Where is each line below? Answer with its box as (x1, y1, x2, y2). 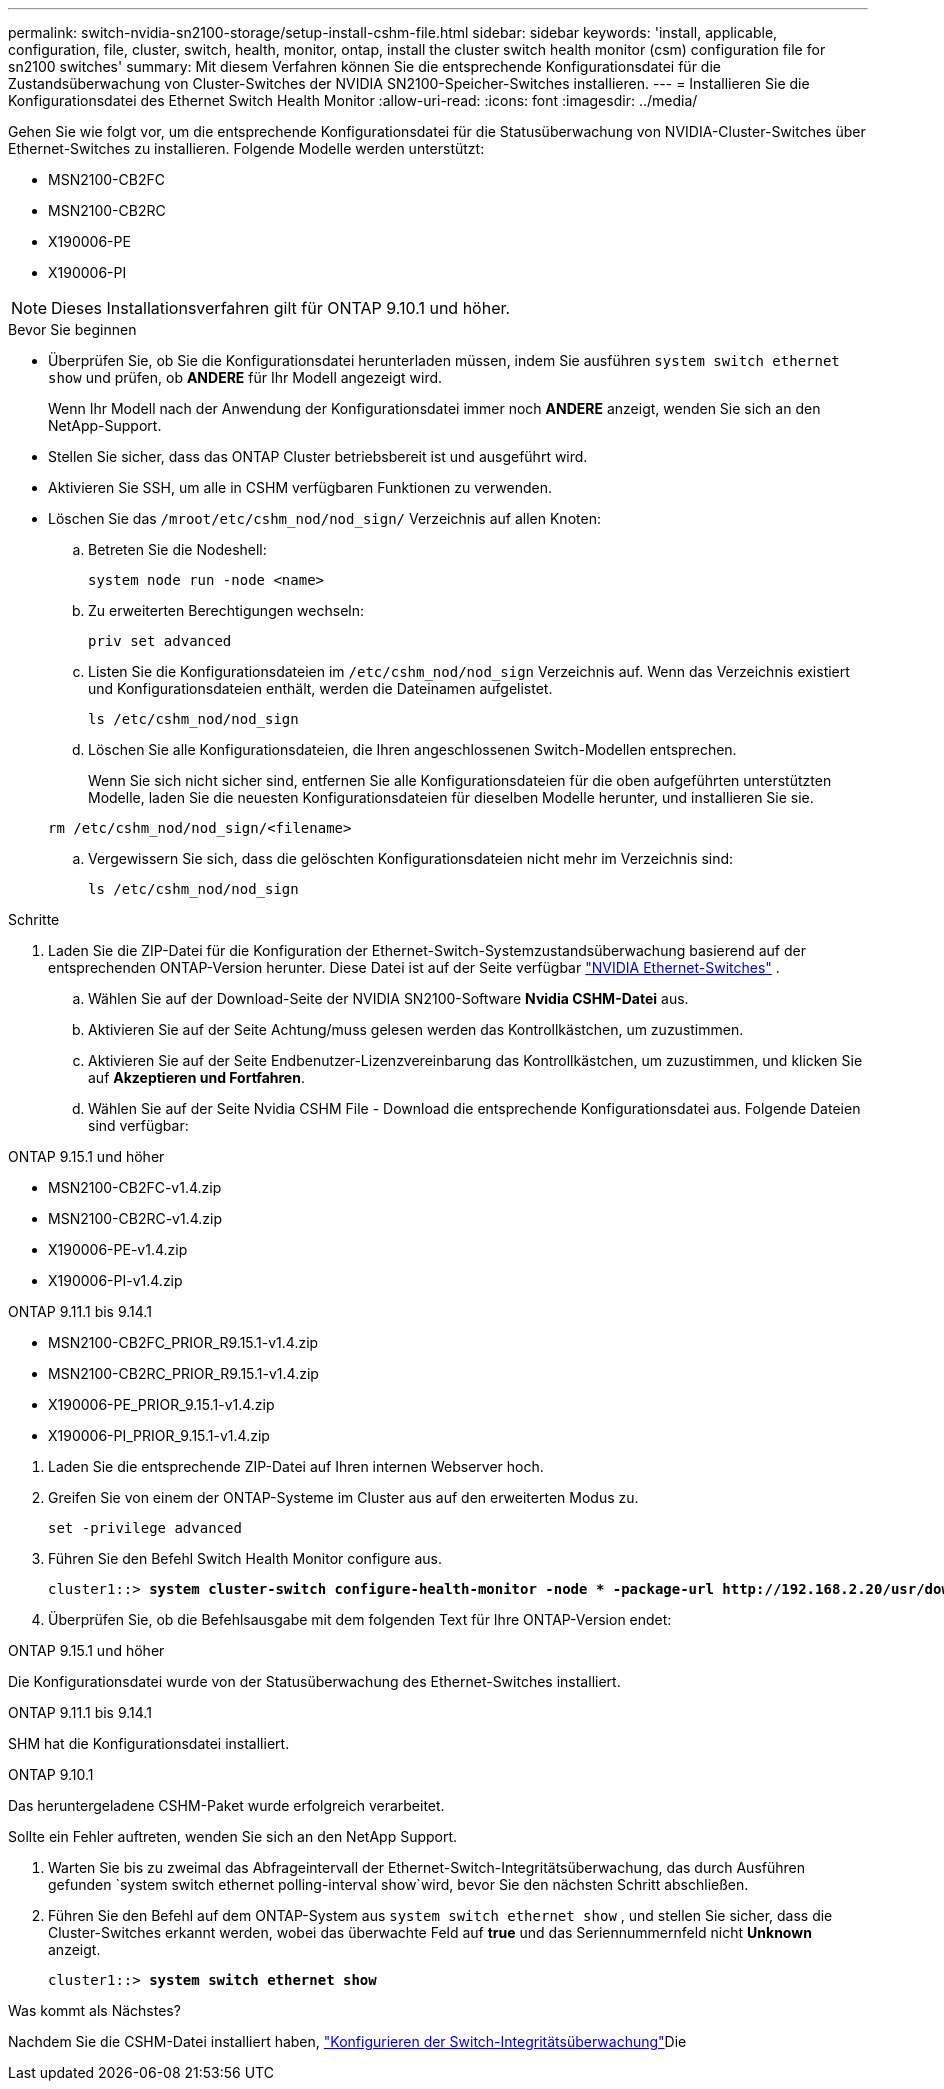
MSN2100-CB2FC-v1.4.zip (48, 1179, 222, 1196)
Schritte (8, 911, 60, 928)
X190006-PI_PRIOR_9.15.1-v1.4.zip (48, 1427, 270, 1444)
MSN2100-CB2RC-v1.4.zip (48, 1210, 223, 1227)
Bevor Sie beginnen (8, 321, 137, 338)
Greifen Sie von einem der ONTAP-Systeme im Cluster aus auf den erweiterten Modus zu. (48, 1489, 639, 1506)
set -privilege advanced (48, 1520, 242, 1536)
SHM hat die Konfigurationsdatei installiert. (8, 1735, 290, 1752)
